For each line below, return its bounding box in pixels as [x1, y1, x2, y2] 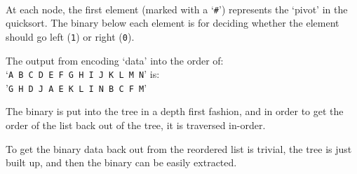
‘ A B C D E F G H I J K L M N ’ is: [6, 67, 160, 81]
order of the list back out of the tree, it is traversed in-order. [6, 118, 266, 132]
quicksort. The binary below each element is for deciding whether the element [6, 15, 339, 30]
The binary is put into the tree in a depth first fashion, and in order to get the [6, 104, 344, 119]
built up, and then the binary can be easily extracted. [6, 155, 237, 170]
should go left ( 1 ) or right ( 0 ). [6, 29, 135, 43]
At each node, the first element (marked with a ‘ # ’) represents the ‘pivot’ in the [6, 1, 348, 16]
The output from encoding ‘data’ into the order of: [6, 53, 224, 67]
